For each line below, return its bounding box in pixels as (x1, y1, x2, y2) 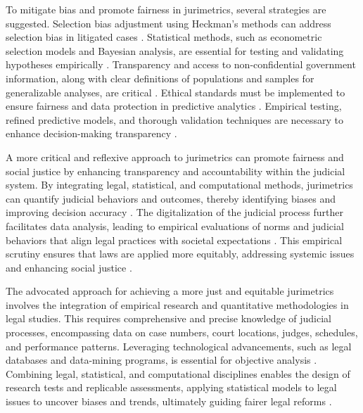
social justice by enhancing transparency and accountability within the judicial (6, 163, 345, 178)
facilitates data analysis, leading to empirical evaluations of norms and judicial (6, 218, 344, 233)
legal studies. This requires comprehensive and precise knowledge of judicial (6, 311, 331, 326)
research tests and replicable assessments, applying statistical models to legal (6, 380, 337, 395)
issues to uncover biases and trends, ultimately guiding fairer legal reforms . (6, 394, 332, 409)
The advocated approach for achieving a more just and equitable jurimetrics (6, 284, 334, 298)
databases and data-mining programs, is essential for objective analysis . (6, 352, 317, 367)
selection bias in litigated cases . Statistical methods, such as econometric (6, 30, 322, 44)
